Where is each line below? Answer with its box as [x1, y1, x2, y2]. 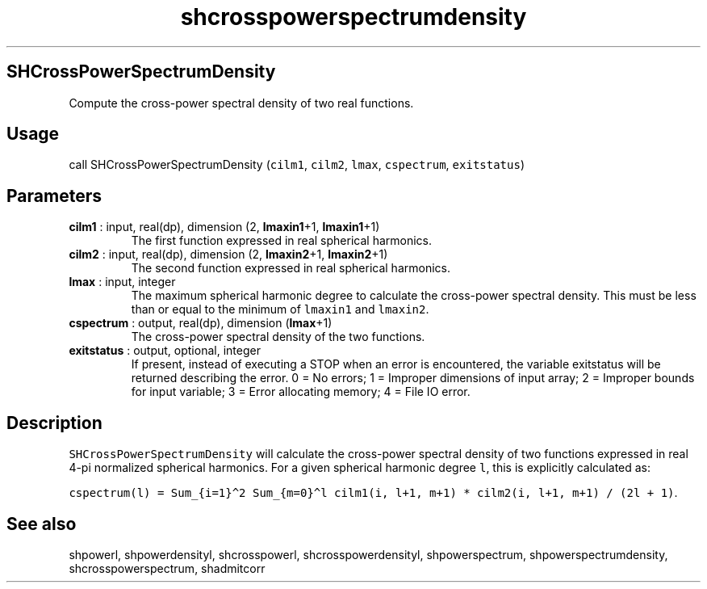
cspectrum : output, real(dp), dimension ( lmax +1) [69, 316, 333, 330]
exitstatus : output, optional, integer [69, 343, 261, 358]
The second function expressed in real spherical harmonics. [131, 261, 450, 276]
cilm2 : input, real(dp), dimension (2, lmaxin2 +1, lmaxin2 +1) [69, 247, 388, 262]
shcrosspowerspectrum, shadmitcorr [69, 561, 266, 575]
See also [6, 513, 77, 534]
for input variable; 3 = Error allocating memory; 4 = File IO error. [131, 385, 471, 399]
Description [6, 412, 102, 433]
